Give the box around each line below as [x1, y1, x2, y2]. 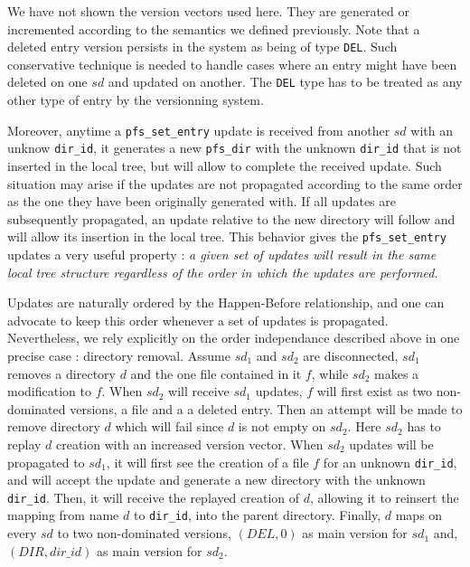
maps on [395, 506, 443, 524]
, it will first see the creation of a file [106, 452, 309, 471]
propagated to [7, 452, 85, 471]
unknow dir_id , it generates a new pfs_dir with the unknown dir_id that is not [7, 138, 462, 157]
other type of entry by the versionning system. [7, 90, 264, 109]
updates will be [349, 434, 434, 453]
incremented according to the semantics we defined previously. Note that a [7, 19, 420, 38]
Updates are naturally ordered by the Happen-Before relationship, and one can [7, 293, 445, 312]
